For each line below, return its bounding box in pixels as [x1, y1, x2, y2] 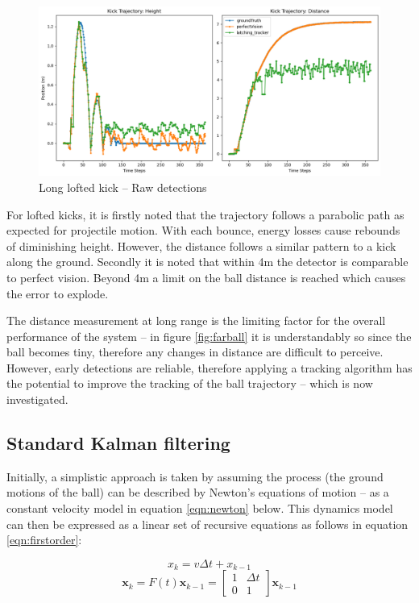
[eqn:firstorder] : [6, 531, 82, 548]
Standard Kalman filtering [6, 430, 230, 455]
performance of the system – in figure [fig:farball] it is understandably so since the [6, 327, 412, 344]
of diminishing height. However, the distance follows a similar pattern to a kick [6, 237, 396, 254]
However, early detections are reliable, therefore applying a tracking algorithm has [6, 359, 413, 376]
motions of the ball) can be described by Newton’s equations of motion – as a [6, 484, 389, 501]
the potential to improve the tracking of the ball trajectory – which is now [6, 375, 373, 392]
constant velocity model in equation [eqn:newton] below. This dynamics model [6, 500, 393, 517]
